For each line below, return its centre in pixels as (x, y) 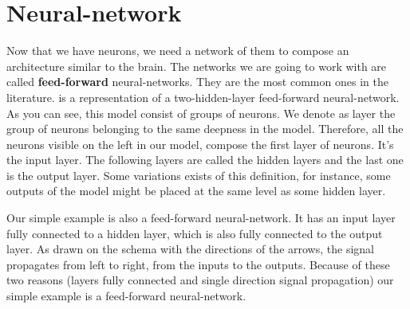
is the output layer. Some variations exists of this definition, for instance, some (199, 175)
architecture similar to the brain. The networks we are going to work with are (197, 66)
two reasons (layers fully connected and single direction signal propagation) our (200, 280)
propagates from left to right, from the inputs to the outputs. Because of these (198, 264)
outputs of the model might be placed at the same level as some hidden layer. (196, 191)
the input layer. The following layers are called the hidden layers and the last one (205, 160)
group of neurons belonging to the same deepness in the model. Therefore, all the (205, 129)
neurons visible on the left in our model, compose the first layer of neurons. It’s (200, 144)
